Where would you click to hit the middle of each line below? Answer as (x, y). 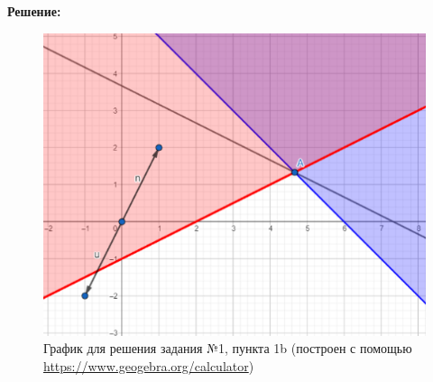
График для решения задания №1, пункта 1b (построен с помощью (228, 348)
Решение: (34, 11)
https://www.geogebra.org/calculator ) (149, 365)
